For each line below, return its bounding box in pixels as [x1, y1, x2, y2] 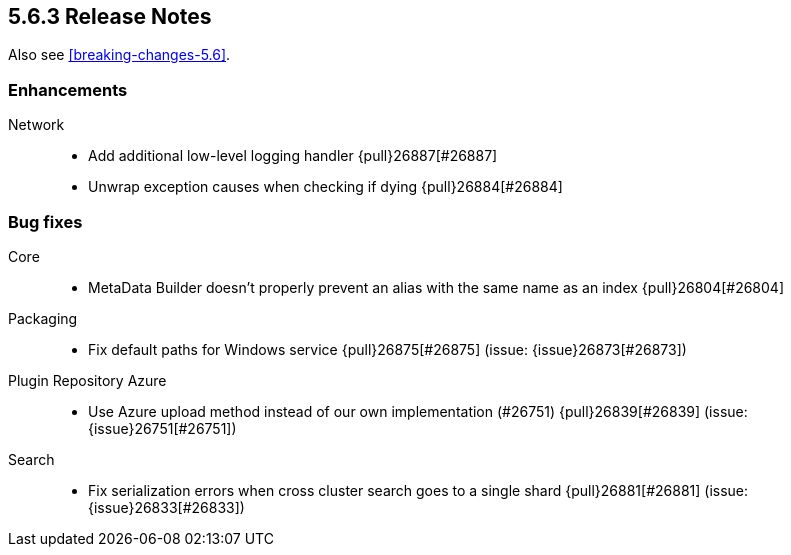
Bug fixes [8, 211, 83, 232]
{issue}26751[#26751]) [88, 419, 237, 437]
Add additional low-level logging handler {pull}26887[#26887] [88, 147, 498, 165]
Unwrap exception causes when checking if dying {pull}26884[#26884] [88, 178, 563, 196]
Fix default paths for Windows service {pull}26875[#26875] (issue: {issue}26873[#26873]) [88, 340, 687, 358]
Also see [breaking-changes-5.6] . [8, 46, 231, 64]
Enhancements [8, 79, 128, 100]
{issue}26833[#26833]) [88, 498, 245, 516]
